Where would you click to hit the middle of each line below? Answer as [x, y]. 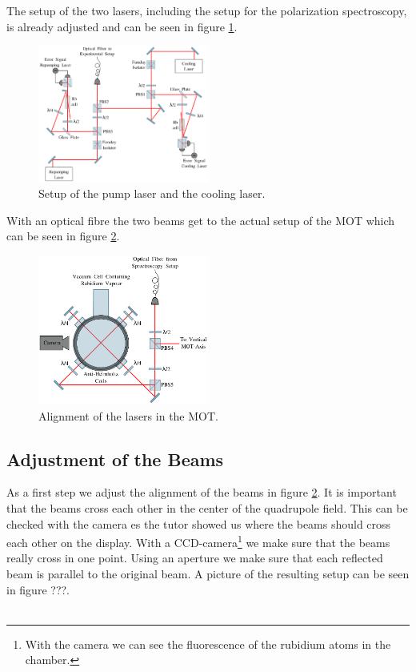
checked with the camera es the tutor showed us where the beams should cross [199, 523]
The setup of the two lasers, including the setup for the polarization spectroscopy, [207, 10]
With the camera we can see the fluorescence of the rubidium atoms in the [208, 644]
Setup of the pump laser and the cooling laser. [152, 193]
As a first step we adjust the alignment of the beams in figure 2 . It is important [202, 492]
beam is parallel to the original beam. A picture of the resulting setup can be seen [208, 574]
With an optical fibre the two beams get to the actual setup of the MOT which [201, 220]
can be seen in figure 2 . [63, 236]
